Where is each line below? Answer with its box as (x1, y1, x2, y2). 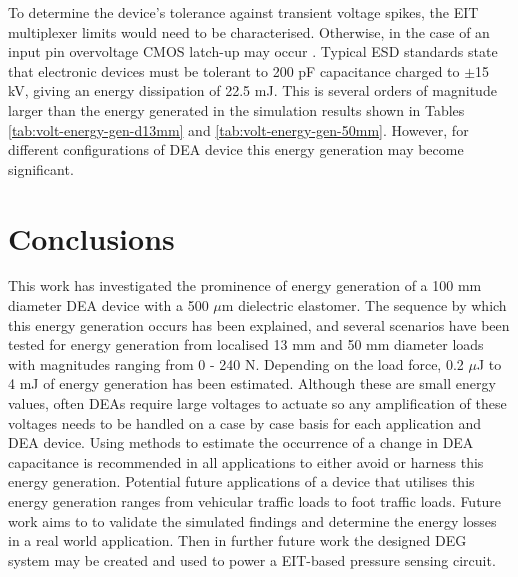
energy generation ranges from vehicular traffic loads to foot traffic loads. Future (8, 491, 502, 511)
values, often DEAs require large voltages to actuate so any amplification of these (8, 393, 507, 414)
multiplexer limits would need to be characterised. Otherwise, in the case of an (8, 21, 490, 42)
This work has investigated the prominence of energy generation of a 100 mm (8, 275, 482, 296)
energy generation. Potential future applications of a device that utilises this (8, 471, 475, 492)
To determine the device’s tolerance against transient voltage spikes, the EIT (8, 2, 479, 22)
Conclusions (8, 217, 175, 258)
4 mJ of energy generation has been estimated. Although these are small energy (8, 373, 496, 394)
